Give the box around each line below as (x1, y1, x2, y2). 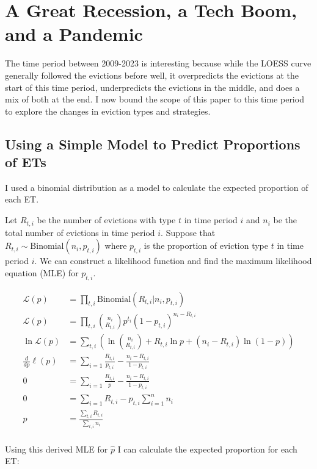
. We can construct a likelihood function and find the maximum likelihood (34, 254, 312, 267)
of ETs (5, 152, 46, 171)
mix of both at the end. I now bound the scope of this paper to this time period (5, 93, 304, 106)
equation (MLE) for (5, 266, 79, 279)
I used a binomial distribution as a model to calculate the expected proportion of (5, 181, 308, 193)
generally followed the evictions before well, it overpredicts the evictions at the (5, 68, 299, 81)
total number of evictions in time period (5, 226, 155, 238)
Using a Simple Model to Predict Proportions (5, 134, 301, 153)
